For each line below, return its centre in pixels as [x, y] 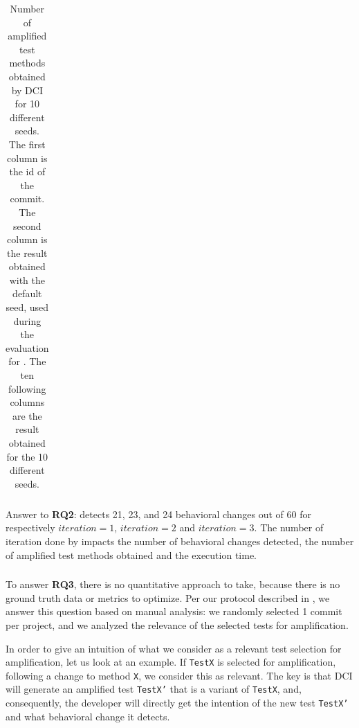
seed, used [27, 307]
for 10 [27, 104]
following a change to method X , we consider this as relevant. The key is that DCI [179, 675]
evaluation [27, 347]
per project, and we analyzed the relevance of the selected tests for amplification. [177, 624]
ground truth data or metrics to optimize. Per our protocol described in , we [168, 597]
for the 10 [27, 456]
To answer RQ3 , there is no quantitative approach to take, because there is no [173, 584]
